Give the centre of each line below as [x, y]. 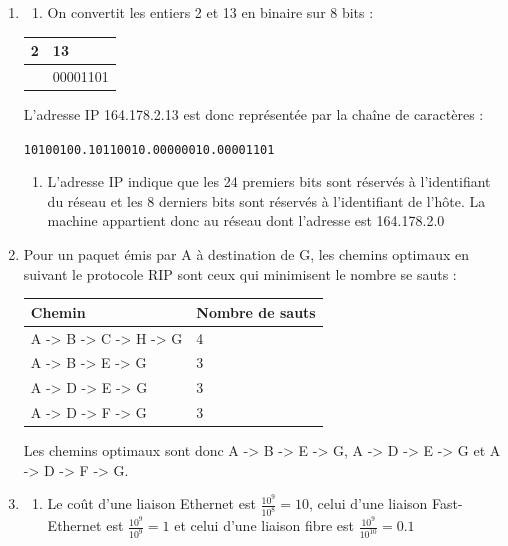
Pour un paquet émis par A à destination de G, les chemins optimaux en [246, 254]
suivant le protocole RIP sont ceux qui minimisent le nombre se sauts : [240, 273]
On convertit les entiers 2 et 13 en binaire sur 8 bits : [210, 12]
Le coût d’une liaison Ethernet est [151, 503]
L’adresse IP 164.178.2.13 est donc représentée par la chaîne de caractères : [253, 114]
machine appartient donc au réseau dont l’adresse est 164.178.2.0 [246, 220]
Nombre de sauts [256, 311]
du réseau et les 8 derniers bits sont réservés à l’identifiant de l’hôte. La [266, 200]
